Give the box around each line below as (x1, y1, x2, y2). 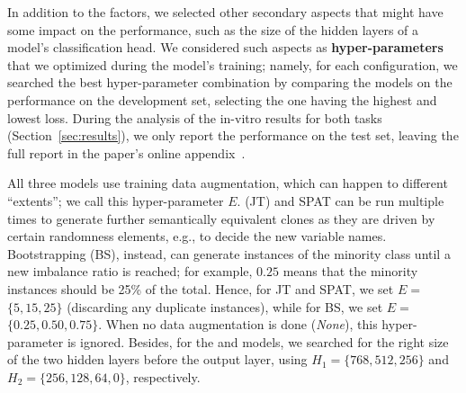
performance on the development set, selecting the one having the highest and (7, 90, 437, 109)
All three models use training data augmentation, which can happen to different (7, 174, 448, 192)
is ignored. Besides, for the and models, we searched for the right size (67, 332, 449, 351)
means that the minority (282, 262, 418, 281)
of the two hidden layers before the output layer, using (7, 350, 308, 369)
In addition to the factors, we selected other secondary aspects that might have (7, 3, 444, 21)
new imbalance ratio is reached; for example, (7, 262, 253, 281)
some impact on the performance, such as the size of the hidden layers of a (7, 20, 419, 39)
